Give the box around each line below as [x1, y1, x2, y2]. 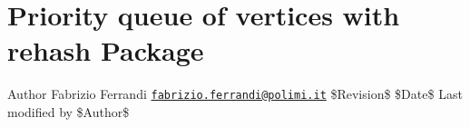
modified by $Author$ [7, 102, 130, 121]
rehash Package [7, 32, 204, 69]
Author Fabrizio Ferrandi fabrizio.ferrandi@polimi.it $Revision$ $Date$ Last [7, 84, 463, 103]
